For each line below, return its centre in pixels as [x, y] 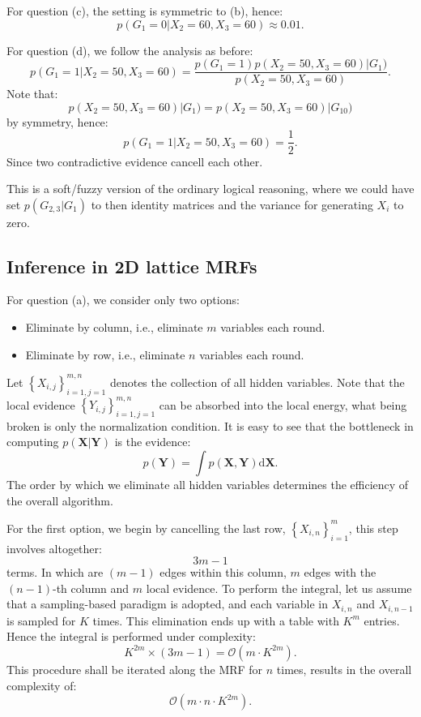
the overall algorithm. [60, 500]
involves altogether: [54, 548]
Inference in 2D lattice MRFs [132, 266]
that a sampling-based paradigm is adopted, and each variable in [167, 604]
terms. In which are [55, 572]
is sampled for [41, 620]
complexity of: [42, 685]
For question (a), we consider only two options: [123, 300]
